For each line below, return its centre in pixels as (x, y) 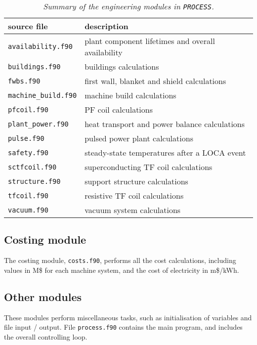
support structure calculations (136, 181)
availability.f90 (40, 46)
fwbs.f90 (24, 81)
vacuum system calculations (133, 210)
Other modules (43, 296)
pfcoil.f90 (28, 109)
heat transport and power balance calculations (165, 124)
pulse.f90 (26, 138)
